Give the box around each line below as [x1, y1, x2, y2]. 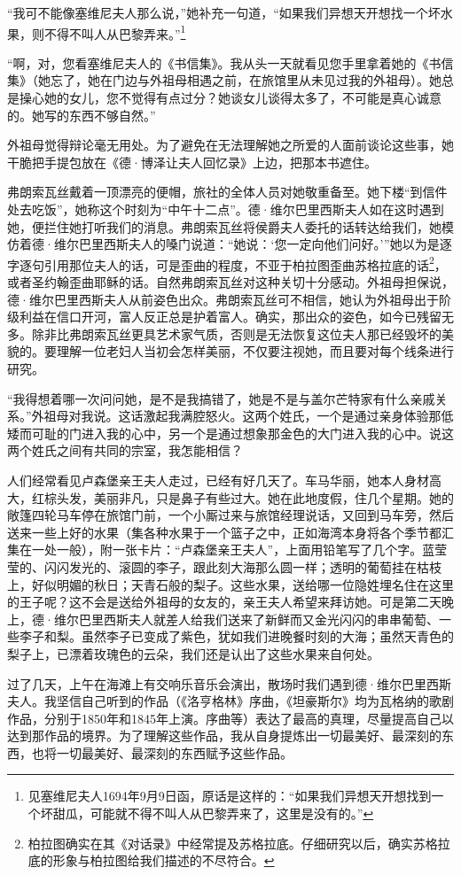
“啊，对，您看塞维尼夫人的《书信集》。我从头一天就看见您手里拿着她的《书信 [7, 53, 454, 72]
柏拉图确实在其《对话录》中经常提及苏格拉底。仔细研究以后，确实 [27, 833, 413, 852]
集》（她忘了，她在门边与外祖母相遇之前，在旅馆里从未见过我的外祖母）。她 [7, 71, 441, 89]
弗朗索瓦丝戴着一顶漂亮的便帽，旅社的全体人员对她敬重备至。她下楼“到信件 [7, 182, 448, 201]
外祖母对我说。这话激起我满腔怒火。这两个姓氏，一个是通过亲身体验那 [31, 407, 441, 425]
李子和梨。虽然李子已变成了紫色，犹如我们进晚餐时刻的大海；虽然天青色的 [19, 627, 454, 646]
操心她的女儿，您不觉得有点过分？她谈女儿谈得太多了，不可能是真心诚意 [19, 89, 441, 107]
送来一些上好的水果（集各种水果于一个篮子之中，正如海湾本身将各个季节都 [7, 523, 441, 541]
